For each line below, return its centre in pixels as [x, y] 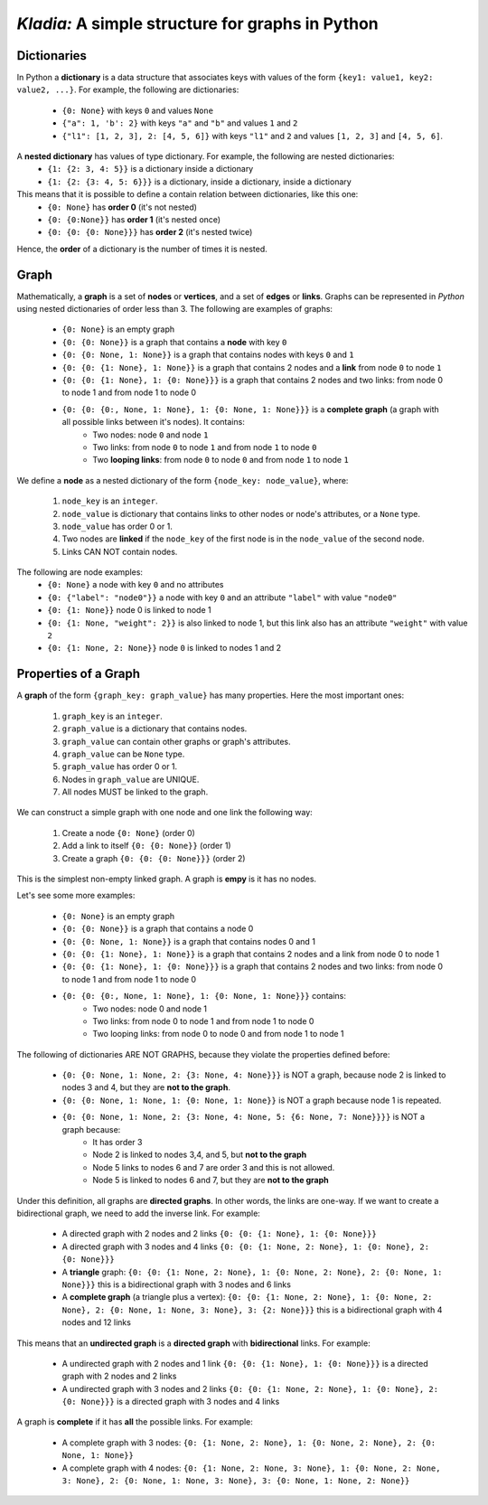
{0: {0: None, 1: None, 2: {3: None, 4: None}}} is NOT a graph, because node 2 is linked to [254, 1075]
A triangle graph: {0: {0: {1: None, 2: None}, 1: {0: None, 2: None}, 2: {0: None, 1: [252, 1272]
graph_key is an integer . [112, 716]
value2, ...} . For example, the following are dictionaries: [128, 89]
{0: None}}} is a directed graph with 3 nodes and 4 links [171, 1402]
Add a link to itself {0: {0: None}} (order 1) [146, 846]
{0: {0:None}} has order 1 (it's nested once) [134, 219]
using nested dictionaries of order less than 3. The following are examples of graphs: [175, 309]
